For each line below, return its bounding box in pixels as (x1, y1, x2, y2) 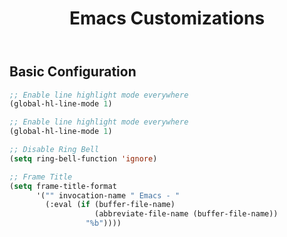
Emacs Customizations (68, 7, 266, 30)
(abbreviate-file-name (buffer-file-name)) (94, 209, 279, 219)
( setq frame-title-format (9, 181, 117, 191)
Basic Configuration (9, 63, 137, 81)
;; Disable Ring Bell (9, 145, 100, 155)
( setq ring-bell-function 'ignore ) (9, 153, 158, 164)
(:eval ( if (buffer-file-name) (45, 200, 176, 210)
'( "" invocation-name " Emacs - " (35, 190, 181, 201)
